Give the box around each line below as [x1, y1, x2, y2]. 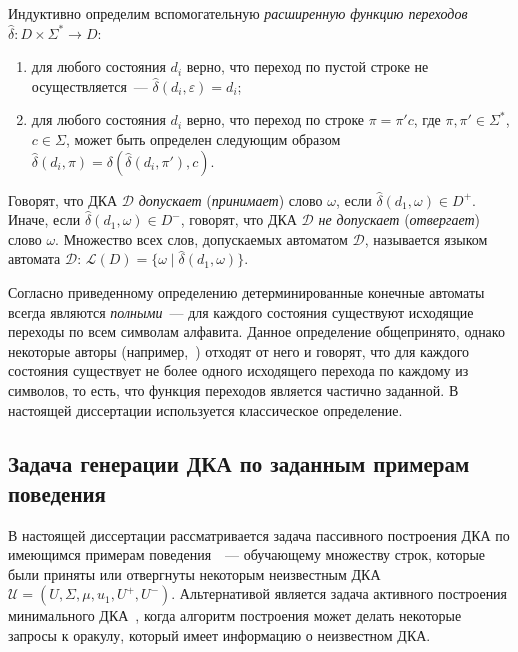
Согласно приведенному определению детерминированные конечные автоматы [8, 281, 485, 302]
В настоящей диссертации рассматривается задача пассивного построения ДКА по [8, 524, 510, 545]
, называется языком [364, 228, 488, 249]
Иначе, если [8, 209, 81, 230]
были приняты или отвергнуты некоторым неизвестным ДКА [8, 563, 381, 584]
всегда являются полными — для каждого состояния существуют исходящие [8, 301, 474, 322]
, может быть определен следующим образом [65, 128, 341, 149]
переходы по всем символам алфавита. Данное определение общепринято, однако [8, 321, 505, 342]
